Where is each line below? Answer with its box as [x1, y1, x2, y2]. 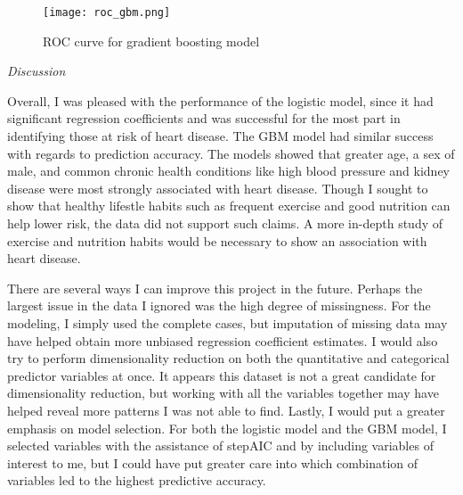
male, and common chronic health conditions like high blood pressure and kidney [7, 161, 450, 180]
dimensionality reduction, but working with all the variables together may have [7, 384, 439, 402]
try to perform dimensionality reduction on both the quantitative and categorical [7, 349, 450, 367]
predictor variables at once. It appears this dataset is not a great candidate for [7, 366, 436, 384]
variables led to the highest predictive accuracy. [7, 471, 266, 490]
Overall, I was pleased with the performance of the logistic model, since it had [7, 91, 434, 110]
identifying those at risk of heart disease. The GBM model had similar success [7, 127, 434, 145]
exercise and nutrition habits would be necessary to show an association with [7, 231, 427, 250]
